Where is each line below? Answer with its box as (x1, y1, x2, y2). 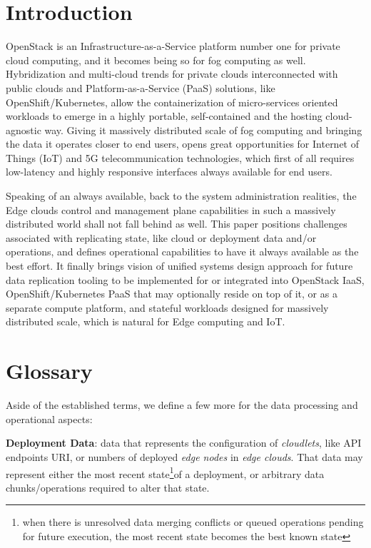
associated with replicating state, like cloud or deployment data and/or (6, 230, 317, 245)
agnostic (6, 122, 41, 137)
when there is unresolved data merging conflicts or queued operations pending (22, 514, 364, 529)
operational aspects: (6, 411, 93, 426)
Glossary (6, 356, 93, 385)
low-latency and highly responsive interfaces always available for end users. (6, 164, 332, 179)
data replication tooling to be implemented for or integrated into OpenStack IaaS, (6, 272, 365, 287)
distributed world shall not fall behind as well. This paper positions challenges (6, 216, 347, 231)
